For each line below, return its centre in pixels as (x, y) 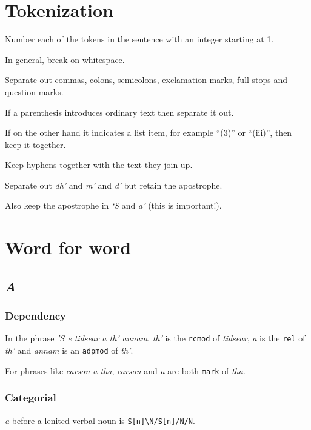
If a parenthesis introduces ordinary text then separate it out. (119, 112)
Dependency (35, 316)
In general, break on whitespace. (65, 59)
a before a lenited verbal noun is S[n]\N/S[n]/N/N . (100, 420)
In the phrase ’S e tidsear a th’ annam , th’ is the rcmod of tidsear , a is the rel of (155, 338)
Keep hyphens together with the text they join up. (99, 165)
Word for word (68, 247)
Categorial (31, 398)
